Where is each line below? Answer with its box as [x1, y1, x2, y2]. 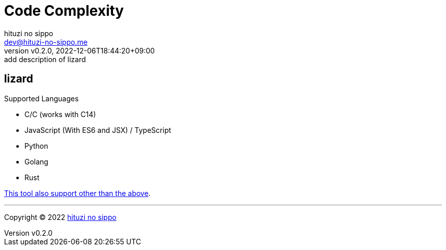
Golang [24, 157, 48, 166]
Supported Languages [4, 94, 79, 103]
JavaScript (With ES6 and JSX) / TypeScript [24, 125, 172, 134]
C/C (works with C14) [24, 109, 96, 119]
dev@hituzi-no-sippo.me [4, 37, 88, 46]
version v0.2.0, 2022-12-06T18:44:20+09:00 [4, 46, 155, 55]
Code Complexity [4, 2, 124, 19]
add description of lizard [4, 54, 86, 64]
